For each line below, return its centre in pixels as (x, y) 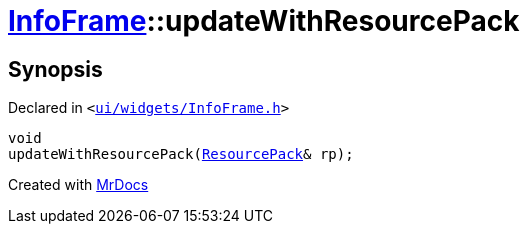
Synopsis (55, 69)
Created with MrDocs (78, 185)
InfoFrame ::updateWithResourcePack (264, 21)
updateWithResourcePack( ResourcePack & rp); (181, 154)
